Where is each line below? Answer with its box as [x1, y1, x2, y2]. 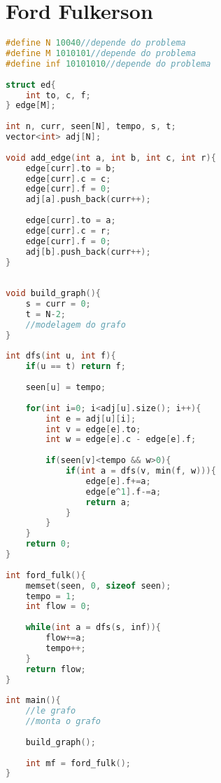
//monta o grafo [25, 716, 101, 726]
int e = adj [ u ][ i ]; [45, 413, 136, 424]
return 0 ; [25, 539, 71, 549]
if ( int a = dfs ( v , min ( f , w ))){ [65, 466, 216, 476]
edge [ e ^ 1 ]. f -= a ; [85, 486, 162, 497]
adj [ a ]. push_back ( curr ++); [25, 194, 151, 205]
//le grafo [25, 706, 76, 716]
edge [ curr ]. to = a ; [25, 215, 116, 225]
